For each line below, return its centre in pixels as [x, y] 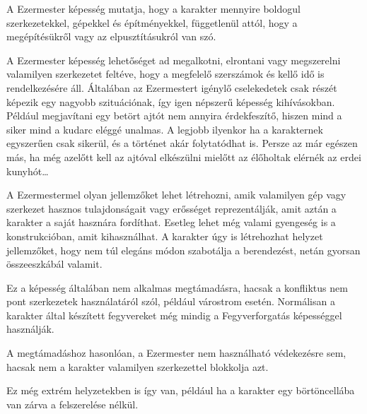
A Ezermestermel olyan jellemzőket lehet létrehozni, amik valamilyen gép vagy [176, 195]
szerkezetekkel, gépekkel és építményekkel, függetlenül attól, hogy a [152, 22]
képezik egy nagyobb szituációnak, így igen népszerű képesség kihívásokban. [171, 101]
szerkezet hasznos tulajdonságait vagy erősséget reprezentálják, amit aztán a [171, 208]
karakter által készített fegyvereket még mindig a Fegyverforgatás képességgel [174, 315]
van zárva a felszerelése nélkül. [72, 404]
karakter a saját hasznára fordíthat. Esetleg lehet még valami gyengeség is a [171, 222]
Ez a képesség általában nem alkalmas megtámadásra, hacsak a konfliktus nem [177, 287]
